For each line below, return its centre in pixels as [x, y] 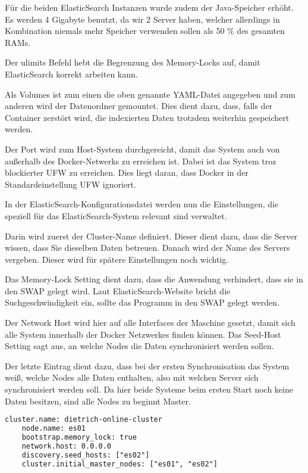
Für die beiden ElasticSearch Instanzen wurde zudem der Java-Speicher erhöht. [149, 7]
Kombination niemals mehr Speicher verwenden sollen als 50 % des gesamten [145, 31]
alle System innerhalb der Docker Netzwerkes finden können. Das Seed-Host [143, 334]
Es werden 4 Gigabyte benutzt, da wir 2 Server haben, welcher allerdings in [142, 19]
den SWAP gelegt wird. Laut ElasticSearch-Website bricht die [118, 290]
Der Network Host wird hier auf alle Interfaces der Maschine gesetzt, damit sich [150, 323]
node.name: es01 [54, 429]
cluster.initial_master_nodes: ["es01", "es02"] [120, 464]
